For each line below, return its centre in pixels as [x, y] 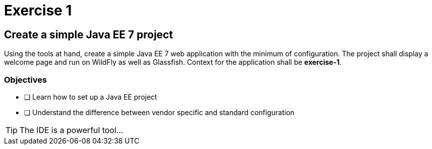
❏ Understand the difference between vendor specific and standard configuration [159, 112]
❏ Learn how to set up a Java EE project [91, 97]
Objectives [26, 79]
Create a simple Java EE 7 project [89, 34]
